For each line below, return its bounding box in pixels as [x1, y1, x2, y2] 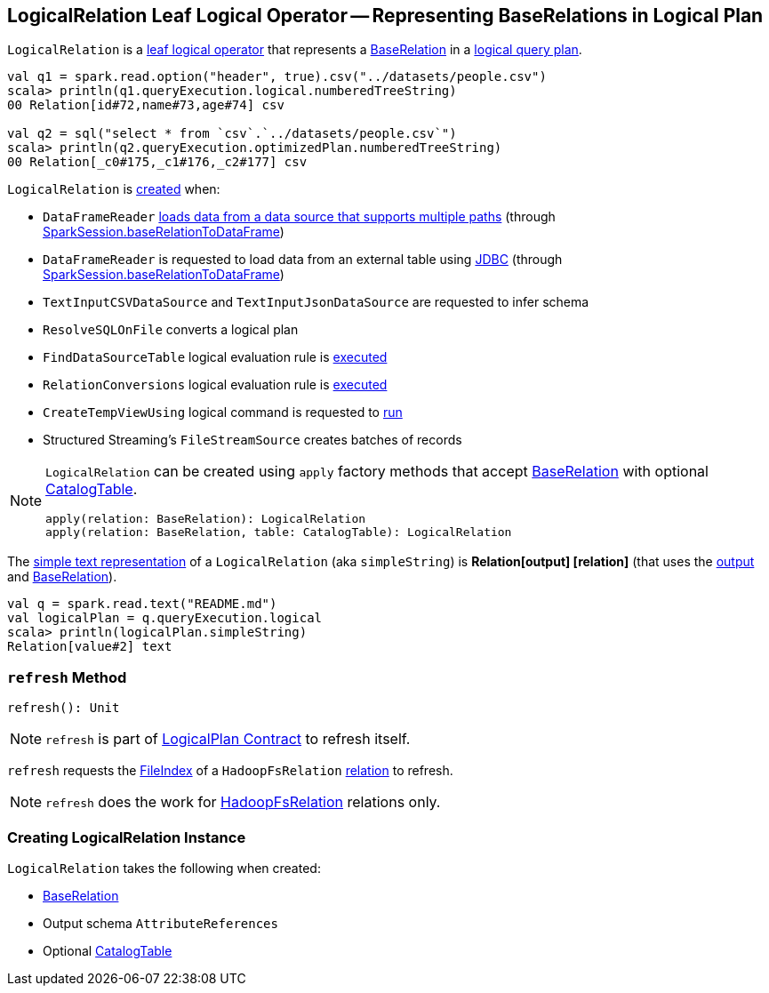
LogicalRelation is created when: [7, 181, 220, 197]
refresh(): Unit [7, 701, 120, 716]
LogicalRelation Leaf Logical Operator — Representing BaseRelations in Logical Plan [7, 4, 764, 27]
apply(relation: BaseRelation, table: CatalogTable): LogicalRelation [45, 525, 512, 540]
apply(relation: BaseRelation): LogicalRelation [45, 512, 366, 526]
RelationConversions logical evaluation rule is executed [43, 377, 388, 393]
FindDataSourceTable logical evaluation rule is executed [43, 349, 388, 365]
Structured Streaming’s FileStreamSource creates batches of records [43, 432, 462, 448]
